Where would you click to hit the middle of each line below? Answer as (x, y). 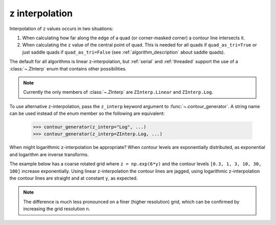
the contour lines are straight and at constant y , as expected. (74, 178)
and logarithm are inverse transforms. (49, 154)
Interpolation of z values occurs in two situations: (61, 29)
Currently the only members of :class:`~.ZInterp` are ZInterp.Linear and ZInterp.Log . (118, 92)
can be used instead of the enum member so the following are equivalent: (87, 114)
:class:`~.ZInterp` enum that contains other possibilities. (68, 68)
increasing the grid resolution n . (57, 209)
